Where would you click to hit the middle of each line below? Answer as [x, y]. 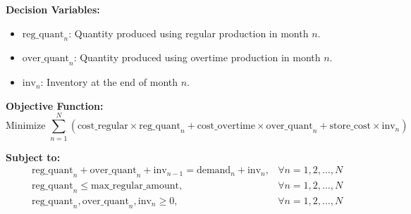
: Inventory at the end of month [109, 82]
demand [214, 171]
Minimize [26, 126]
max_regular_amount [135, 185]
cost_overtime [226, 126]
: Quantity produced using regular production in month [189, 33]
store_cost [350, 126]
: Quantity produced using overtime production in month [197, 57]
